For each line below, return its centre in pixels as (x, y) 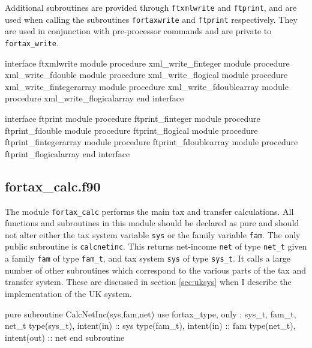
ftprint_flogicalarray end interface (67, 153)
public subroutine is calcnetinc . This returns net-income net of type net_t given (156, 246)
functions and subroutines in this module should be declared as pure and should (152, 223)
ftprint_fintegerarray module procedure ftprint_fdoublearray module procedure (151, 142)
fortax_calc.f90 (53, 186)
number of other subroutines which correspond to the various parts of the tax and (155, 270)
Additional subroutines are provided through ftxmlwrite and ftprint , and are (151, 7)
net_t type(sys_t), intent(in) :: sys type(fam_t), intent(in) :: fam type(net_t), (150, 325)
